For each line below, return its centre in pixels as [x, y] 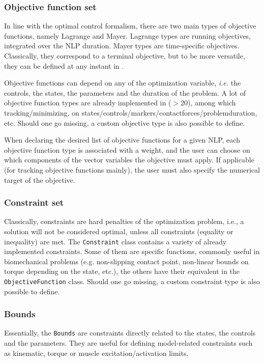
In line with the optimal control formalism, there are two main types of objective [130, 26]
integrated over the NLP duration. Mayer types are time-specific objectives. [122, 46]
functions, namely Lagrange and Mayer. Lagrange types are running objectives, [128, 35]
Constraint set [34, 202]
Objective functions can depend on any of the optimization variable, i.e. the [123, 83]
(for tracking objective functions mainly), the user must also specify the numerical [132, 169]
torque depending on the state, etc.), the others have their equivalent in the [122, 271]
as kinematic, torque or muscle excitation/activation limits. [96, 353]
